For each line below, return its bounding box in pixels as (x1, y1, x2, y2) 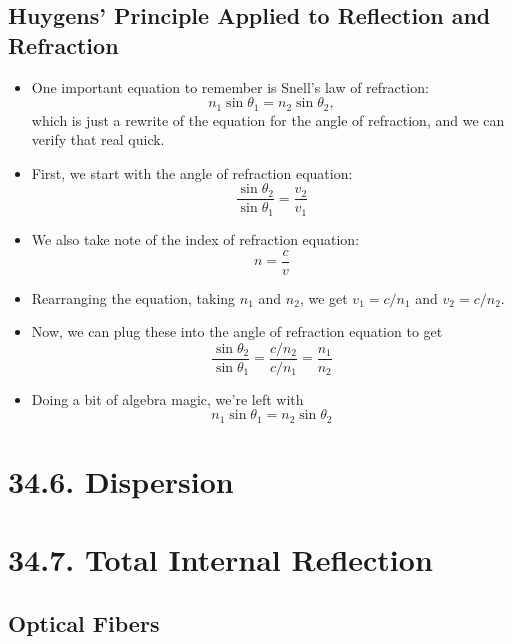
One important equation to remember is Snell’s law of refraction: (31, 76, 429, 97)
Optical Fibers (8, 608, 160, 639)
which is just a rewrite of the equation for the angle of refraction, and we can (31, 109, 505, 130)
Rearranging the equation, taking (31, 287, 236, 308)
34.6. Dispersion (8, 461, 234, 502)
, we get (299, 287, 348, 308)
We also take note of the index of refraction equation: (31, 228, 360, 249)
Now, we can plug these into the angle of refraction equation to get (31, 321, 443, 342)
